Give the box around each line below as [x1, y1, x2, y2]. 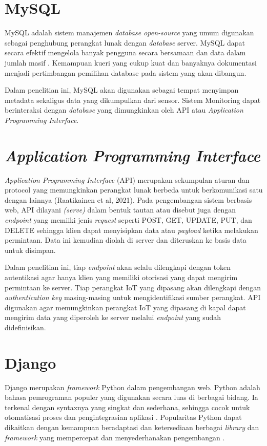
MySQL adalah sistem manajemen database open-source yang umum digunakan [5, 27, 254, 38]
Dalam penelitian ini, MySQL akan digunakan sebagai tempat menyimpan [5, 84, 239, 95]
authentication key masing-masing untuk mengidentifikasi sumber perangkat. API [5, 292, 261, 303]
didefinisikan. [5, 322, 46, 332]
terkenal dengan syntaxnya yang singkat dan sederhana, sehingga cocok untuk [5, 401, 250, 412]
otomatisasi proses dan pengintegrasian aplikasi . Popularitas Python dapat [5, 412, 242, 422]
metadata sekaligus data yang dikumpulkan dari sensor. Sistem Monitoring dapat [5, 94, 261, 105]
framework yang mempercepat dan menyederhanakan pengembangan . [5, 432, 225, 442]
